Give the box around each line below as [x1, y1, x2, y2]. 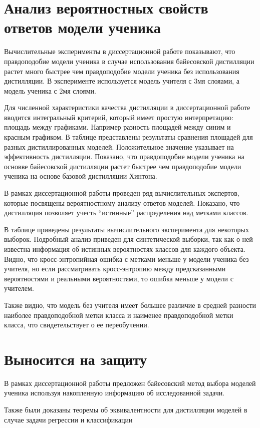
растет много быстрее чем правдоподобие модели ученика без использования [4, 66, 239, 76]
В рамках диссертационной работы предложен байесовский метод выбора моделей [4, 377, 256, 388]
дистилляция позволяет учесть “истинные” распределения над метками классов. [4, 207, 248, 218]
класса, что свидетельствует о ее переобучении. [4, 319, 149, 330]
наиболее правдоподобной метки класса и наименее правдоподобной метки [4, 309, 233, 320]
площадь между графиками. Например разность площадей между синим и [4, 122, 231, 132]
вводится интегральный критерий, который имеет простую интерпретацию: [4, 112, 233, 122]
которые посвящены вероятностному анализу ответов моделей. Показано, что [4, 197, 240, 208]
